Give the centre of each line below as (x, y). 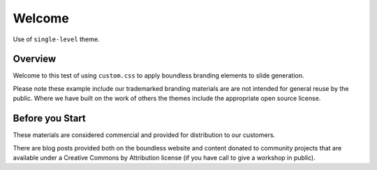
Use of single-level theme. (56, 39)
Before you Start (50, 119)
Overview (35, 59)
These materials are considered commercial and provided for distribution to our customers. (144, 135)
